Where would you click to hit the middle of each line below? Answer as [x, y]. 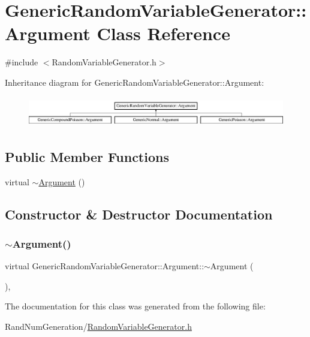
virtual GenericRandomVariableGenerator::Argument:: [105, 266]
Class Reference [163, 33]
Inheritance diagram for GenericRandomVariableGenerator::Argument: [135, 82]
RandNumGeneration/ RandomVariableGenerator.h [98, 326]
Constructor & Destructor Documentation [139, 214]
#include [22, 62]
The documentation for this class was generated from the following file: [135, 306]
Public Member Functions [87, 156]
